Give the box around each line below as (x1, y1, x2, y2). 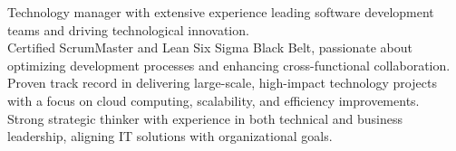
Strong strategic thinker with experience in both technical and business (7, 109, 403, 127)
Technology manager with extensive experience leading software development (7, 3, 434, 21)
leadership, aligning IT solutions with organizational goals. (7, 127, 333, 146)
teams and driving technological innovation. (7, 20, 249, 39)
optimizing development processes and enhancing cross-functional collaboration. (7, 55, 451, 74)
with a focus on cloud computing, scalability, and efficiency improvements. (7, 90, 420, 109)
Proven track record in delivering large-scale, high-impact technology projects (7, 73, 437, 92)
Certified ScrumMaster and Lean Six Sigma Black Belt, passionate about (7, 38, 412, 57)
